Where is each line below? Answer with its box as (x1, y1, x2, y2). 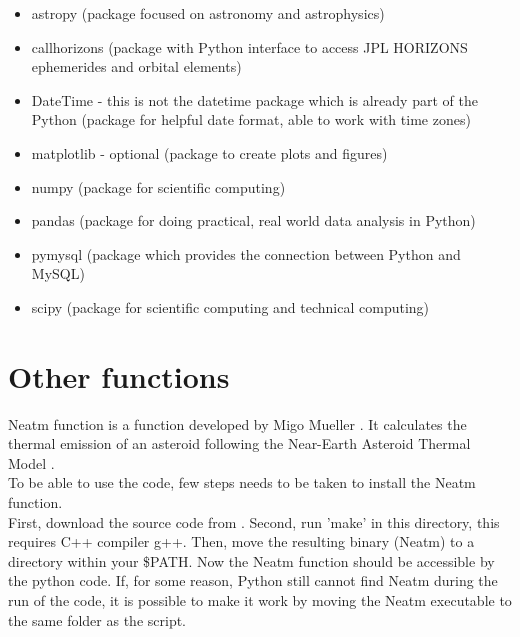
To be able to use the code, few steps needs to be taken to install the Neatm (8, 472, 476, 493)
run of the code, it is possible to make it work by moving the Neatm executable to (8, 590, 512, 610)
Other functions (8, 355, 230, 396)
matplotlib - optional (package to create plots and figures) (31, 142, 388, 163)
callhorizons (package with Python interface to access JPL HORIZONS (31, 36, 468, 57)
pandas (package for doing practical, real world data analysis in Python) (31, 210, 476, 231)
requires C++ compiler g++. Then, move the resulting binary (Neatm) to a (8, 531, 475, 552)
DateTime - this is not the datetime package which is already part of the (31, 89, 478, 110)
